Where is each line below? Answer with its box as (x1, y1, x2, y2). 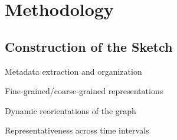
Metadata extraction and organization (5, 65, 142, 77)
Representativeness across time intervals (5, 124, 149, 136)
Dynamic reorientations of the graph (5, 104, 136, 116)
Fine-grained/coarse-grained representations (5, 85, 163, 97)
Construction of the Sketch (5, 37, 173, 55)
